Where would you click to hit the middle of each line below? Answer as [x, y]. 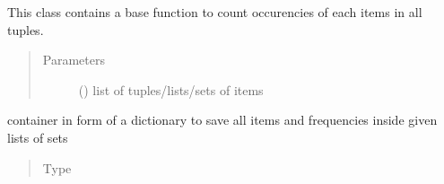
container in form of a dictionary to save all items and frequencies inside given [222, 120]
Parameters [74, 60]
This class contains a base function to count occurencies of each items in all [215, 12]
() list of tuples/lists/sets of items [171, 89]
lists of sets [38, 137]
